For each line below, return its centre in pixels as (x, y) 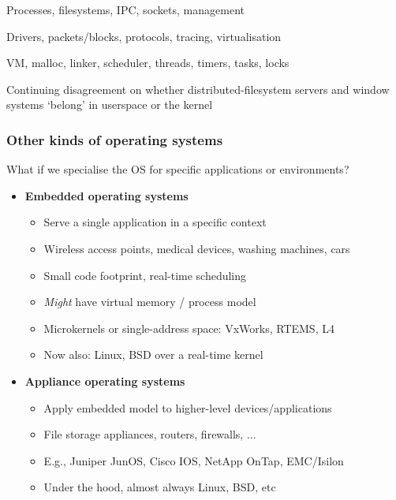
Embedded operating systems (106, 195)
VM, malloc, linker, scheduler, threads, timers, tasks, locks (148, 63)
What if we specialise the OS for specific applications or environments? (178, 169)
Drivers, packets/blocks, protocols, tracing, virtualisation (144, 36)
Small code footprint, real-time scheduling (145, 275)
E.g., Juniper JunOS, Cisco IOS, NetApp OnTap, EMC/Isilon (194, 460)
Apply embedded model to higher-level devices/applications (188, 407)
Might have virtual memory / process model (150, 302)
